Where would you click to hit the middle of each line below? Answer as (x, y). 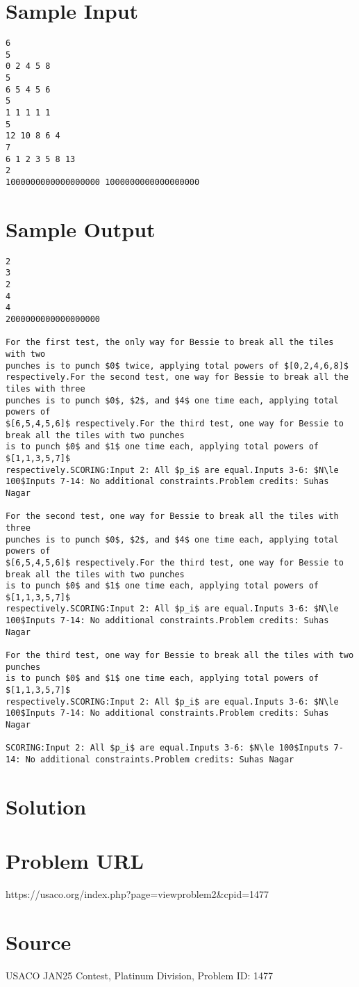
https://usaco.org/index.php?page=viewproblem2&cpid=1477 (137, 894)
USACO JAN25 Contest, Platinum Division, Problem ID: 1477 (140, 975)
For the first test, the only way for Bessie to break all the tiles (170, 343)
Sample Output (81, 228)
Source (39, 941)
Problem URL (75, 861)
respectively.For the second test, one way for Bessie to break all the (177, 377)
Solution (46, 806)
